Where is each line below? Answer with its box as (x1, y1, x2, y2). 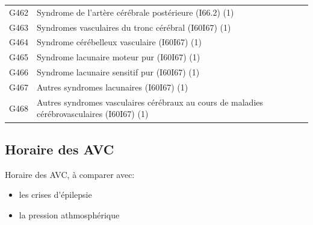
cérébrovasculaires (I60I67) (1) (37, 107, 149, 120)
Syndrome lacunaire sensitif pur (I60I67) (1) (37, 66, 200, 78)
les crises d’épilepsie (19, 188, 92, 201)
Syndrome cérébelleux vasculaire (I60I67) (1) (37, 36, 202, 48)
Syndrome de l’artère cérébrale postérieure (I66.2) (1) (37, 5, 234, 18)
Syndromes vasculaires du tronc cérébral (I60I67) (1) (37, 21, 231, 33)
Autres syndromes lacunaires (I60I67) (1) (37, 80, 188, 93)
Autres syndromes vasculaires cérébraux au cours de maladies (37, 95, 264, 108)
